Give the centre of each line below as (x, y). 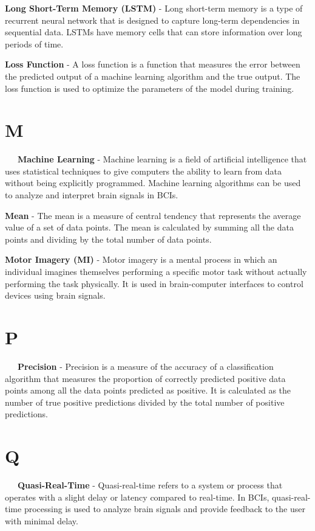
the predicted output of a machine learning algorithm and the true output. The (153, 76)
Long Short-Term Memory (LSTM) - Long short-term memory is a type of (154, 8)
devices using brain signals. (55, 295)
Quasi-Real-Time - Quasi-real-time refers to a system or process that (150, 485)
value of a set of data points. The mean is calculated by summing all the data (149, 227)
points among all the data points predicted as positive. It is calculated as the (148, 390)
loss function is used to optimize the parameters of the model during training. (150, 88)
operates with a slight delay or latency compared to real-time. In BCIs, (137, 497)
